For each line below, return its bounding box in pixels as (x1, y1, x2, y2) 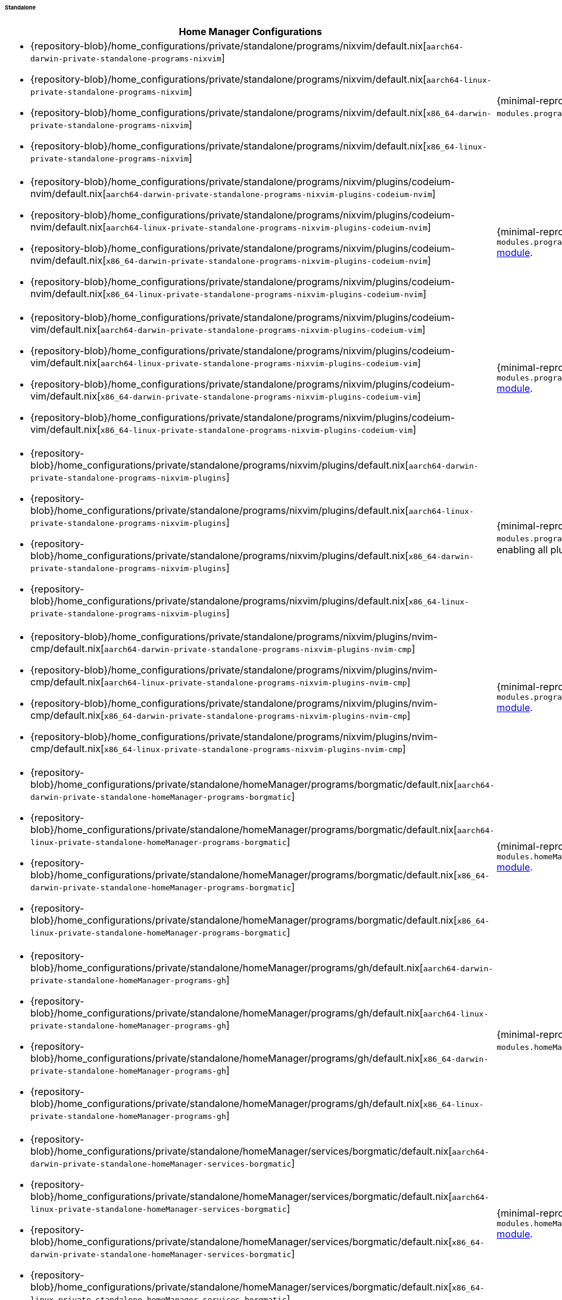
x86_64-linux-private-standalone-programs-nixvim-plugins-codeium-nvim (105, 289, 423, 299)
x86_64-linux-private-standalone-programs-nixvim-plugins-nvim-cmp (104, 744, 402, 754)
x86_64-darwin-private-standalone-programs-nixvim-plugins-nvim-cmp (104, 711, 407, 721)
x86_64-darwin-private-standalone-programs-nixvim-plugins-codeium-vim (100, 392, 417, 401)
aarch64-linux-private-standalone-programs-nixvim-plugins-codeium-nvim (105, 223, 428, 232)
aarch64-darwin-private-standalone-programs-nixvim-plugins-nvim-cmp (104, 644, 412, 654)
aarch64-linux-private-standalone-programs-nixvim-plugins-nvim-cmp (104, 678, 407, 687)
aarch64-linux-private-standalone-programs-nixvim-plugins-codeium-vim (100, 358, 417, 368)
